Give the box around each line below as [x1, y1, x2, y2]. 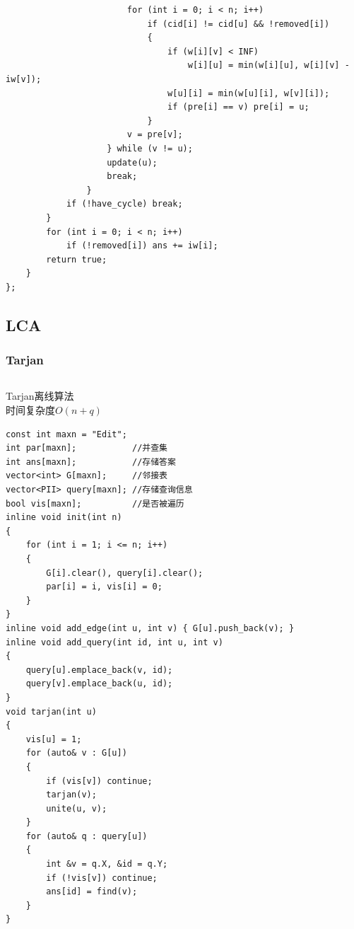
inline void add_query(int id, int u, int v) [6, 637, 223, 647]
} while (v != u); [107, 143, 193, 154]
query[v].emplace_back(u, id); [25, 679, 173, 689]
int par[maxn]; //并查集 [6, 443, 167, 454]
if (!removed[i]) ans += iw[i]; [66, 241, 218, 251]
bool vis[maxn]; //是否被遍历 [6, 498, 184, 509]
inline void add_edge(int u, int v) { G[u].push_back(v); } [6, 623, 295, 633]
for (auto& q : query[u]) [25, 831, 148, 841]
